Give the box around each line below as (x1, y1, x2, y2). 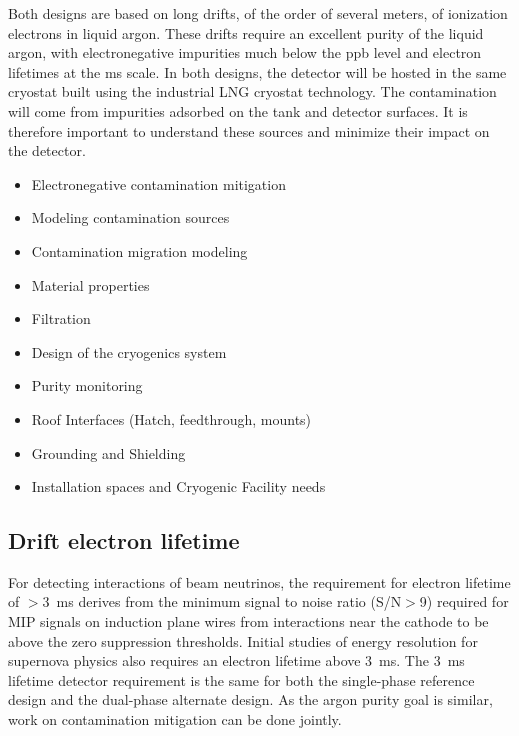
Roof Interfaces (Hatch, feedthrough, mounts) (31, 408, 312, 429)
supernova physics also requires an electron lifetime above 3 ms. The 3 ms (8, 650, 465, 671)
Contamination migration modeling (31, 240, 248, 261)
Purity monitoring (31, 375, 143, 396)
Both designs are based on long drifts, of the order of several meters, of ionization (8, 3, 508, 23)
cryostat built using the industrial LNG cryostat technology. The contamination (8, 81, 497, 102)
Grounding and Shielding (31, 442, 186, 463)
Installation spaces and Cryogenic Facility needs (31, 476, 326, 497)
